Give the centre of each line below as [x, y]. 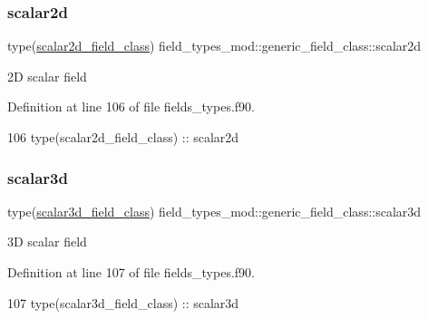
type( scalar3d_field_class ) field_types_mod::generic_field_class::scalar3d [214, 211]
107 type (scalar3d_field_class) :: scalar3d [123, 302]
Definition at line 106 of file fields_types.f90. [131, 106]
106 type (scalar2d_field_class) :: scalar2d [123, 137]
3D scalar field [47, 242]
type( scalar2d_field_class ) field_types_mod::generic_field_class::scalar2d [214, 46]
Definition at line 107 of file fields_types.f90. [131, 272]
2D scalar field [47, 76]
